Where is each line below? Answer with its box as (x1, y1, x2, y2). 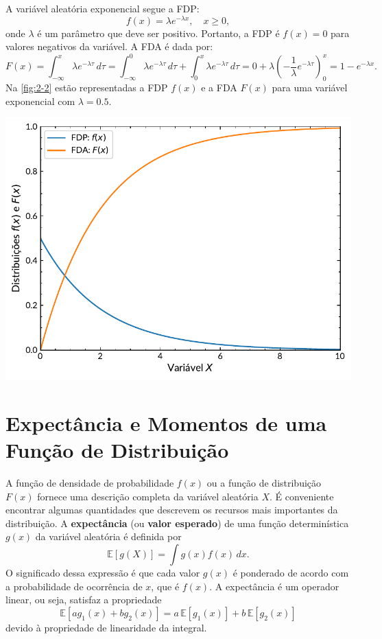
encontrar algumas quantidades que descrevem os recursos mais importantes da (5, 502, 338, 517)
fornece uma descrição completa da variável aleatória (37, 489, 259, 503)
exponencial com (5, 93, 75, 108)
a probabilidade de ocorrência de (5, 579, 143, 593)
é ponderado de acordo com (232, 566, 349, 580)
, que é (151, 579, 180, 593)
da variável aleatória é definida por (35, 529, 182, 544)
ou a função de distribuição (206, 476, 322, 490)
